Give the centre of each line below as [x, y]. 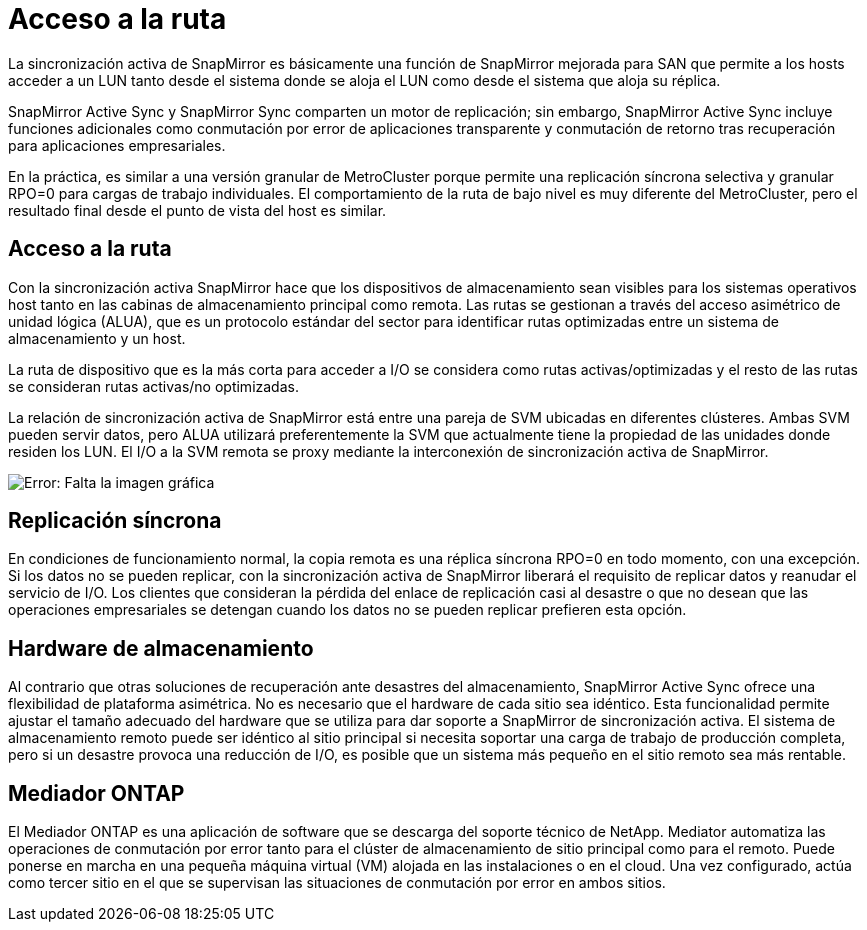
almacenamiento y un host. [97, 338]
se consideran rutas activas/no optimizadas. [153, 386]
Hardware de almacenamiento [161, 648]
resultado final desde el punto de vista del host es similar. [197, 210]
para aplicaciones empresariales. [117, 145]
